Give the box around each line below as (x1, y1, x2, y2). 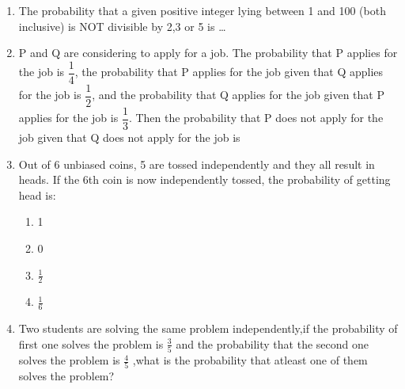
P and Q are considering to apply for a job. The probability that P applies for (18, 44, 398, 61)
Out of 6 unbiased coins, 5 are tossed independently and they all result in (18, 155, 375, 172)
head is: (18, 186, 56, 203)
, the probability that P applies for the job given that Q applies (74, 63, 384, 80)
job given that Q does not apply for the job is (18, 128, 240, 145)
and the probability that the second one (176, 335, 369, 352)
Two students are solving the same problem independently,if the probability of (18, 320, 398, 337)
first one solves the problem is (18, 335, 164, 352)
